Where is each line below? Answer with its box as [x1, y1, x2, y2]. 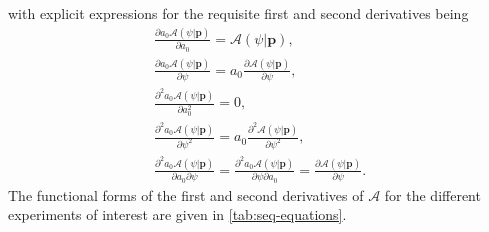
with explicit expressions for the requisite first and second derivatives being [8, 3, 469, 23]
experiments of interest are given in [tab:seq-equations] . [8, 204, 347, 225]
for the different [384, 184, 481, 205]
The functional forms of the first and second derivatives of [8, 184, 364, 205]
